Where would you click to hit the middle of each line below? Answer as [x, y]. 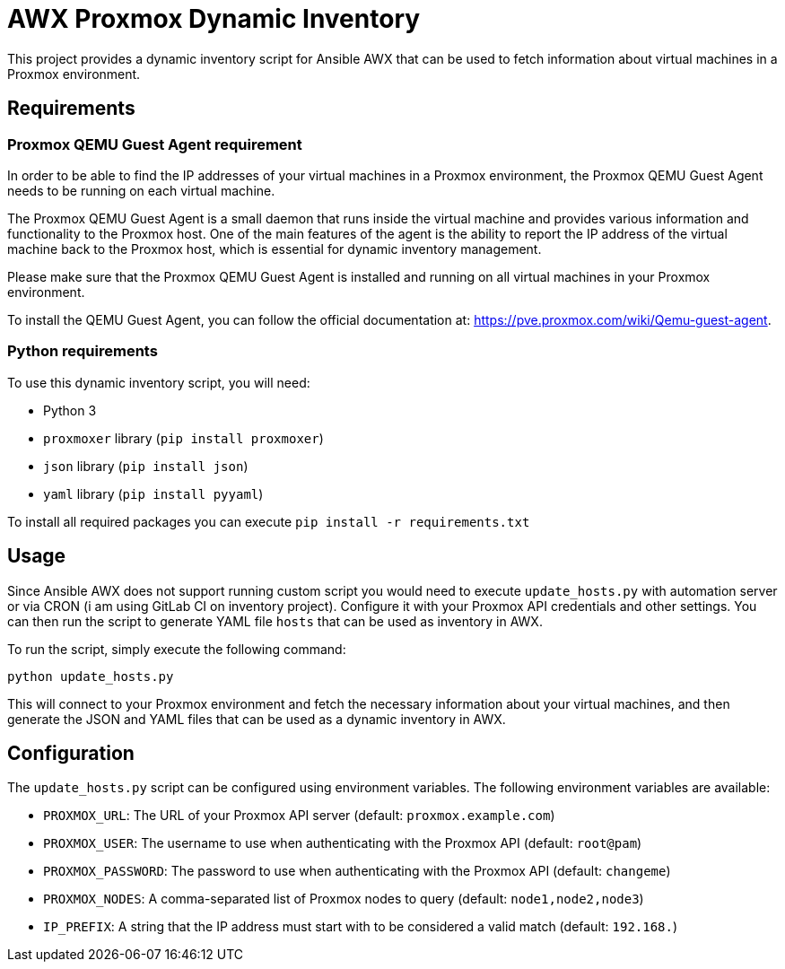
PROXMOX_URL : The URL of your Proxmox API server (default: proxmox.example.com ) [299, 816]
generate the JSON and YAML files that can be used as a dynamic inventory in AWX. [257, 719]
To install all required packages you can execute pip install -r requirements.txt [269, 521]
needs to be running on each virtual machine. [141, 190]
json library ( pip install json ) [146, 466]
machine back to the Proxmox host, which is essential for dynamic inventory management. [275, 249]
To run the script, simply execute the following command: [177, 649]
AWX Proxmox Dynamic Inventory [214, 19]
